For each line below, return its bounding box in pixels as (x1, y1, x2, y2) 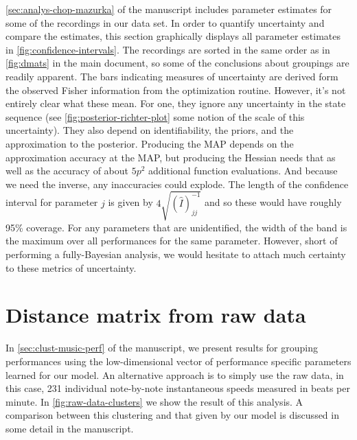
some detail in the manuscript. (5, 421, 134, 435)
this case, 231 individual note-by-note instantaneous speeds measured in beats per (5, 381, 350, 395)
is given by (108, 195, 153, 209)
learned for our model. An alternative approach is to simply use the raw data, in (5, 367, 344, 382)
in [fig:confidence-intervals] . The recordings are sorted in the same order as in (5, 42, 330, 56)
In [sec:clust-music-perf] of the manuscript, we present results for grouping (5, 340, 318, 355)
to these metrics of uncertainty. (5, 260, 137, 275)
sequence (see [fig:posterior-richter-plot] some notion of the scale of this (5, 109, 305, 124)
